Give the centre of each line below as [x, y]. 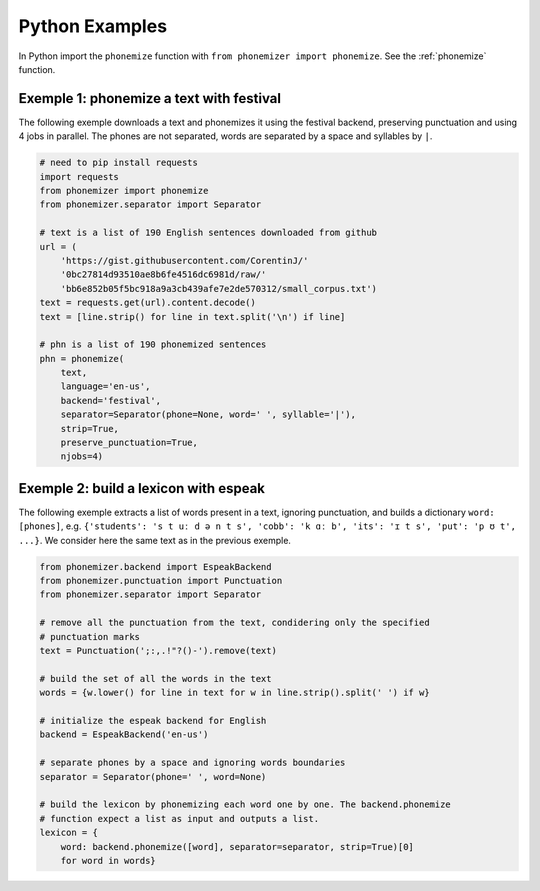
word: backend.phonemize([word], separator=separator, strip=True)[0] [237, 846]
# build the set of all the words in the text [155, 678]
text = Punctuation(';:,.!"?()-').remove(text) [158, 651]
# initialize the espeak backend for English [153, 720]
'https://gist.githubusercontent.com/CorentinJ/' [184, 260]
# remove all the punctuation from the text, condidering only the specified [234, 623]
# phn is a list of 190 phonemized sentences [153, 344]
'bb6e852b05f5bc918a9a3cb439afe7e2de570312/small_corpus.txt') [219, 288]
